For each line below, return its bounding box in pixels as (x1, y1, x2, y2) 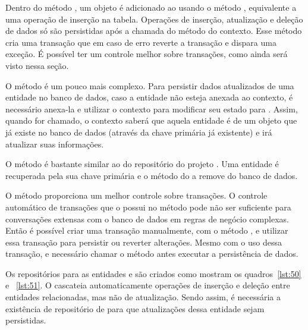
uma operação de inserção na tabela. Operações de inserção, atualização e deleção (5, 12, 303, 25)
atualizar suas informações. (5, 137, 104, 150)
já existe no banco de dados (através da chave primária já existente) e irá (5, 125, 272, 138)
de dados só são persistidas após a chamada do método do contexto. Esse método (5, 24, 302, 37)
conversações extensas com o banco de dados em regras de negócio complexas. (5, 212, 289, 225)
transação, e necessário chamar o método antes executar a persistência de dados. (5, 247, 298, 260)
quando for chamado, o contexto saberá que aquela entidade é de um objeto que (5, 114, 297, 127)
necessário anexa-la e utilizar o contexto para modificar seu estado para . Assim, (5, 102, 298, 115)
